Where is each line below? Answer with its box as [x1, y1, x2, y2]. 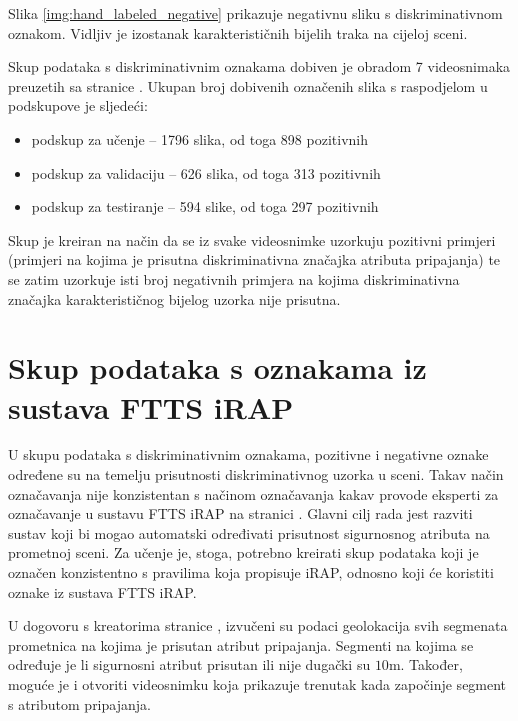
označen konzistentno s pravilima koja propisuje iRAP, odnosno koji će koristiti [8, 562, 494, 582]
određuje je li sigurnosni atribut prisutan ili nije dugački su [8, 654, 371, 675]
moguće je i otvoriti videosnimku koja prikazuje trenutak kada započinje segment [8, 673, 507, 694]
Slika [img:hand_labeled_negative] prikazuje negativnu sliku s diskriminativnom [8, 3, 503, 23]
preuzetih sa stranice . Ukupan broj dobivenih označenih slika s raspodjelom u [8, 75, 488, 96]
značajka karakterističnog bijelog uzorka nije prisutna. [8, 288, 341, 309]
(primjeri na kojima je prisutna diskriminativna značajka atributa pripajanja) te [8, 249, 501, 270]
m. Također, [388, 654, 463, 675]
